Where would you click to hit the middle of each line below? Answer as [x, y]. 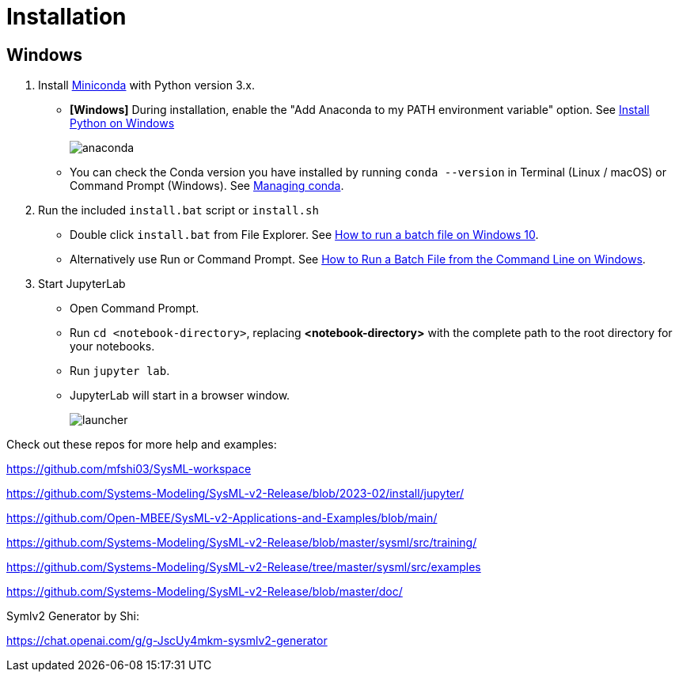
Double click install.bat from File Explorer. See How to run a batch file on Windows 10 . [304, 235]
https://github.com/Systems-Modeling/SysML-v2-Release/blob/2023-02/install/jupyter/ [235, 494]
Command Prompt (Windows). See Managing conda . [207, 186]
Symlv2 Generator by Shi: [73, 616]
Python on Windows [122, 123]
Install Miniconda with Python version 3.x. [146, 85]
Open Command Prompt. [135, 309]
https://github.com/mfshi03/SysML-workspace [129, 469]
